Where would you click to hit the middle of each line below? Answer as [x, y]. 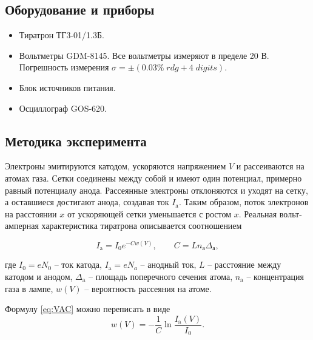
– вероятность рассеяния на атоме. [148, 288]
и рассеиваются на [270, 166]
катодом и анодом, [39, 276]
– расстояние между [244, 264]
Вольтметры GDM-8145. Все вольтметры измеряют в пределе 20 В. [144, 55]
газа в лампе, [29, 288]
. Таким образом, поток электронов [244, 202]
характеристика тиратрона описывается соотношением [142, 226]
